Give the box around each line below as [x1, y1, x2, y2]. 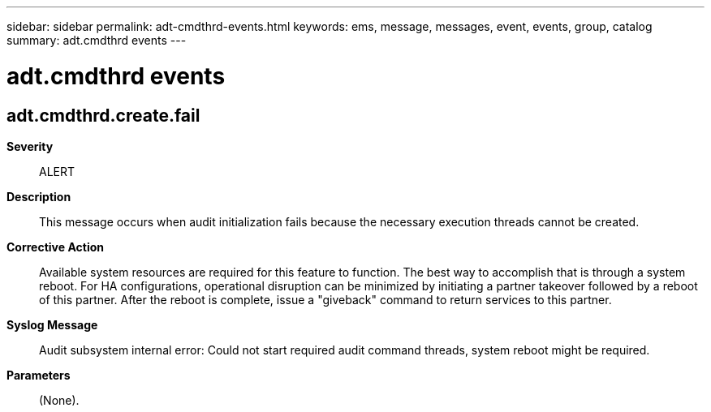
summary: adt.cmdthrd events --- [6, 33, 187, 47]
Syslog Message [6, 317, 98, 332]
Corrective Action [6, 239, 104, 254]
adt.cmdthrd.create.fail [6, 105, 200, 126]
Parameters [6, 367, 71, 382]
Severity [6, 139, 54, 153]
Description [6, 189, 71, 204]
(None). [39, 393, 80, 407]
